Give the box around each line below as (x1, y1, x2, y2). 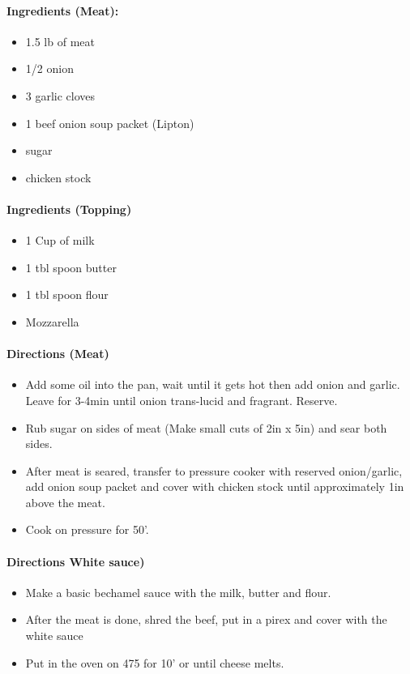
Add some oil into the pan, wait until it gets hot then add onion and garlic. (25, 376, 400, 393)
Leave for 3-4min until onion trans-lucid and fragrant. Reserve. (25, 391, 338, 408)
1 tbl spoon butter (25, 258, 117, 275)
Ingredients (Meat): (6, 2, 119, 19)
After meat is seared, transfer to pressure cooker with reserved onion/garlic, (25, 462, 403, 479)
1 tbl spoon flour (25, 286, 109, 303)
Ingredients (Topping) (6, 200, 132, 217)
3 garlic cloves (25, 87, 96, 104)
